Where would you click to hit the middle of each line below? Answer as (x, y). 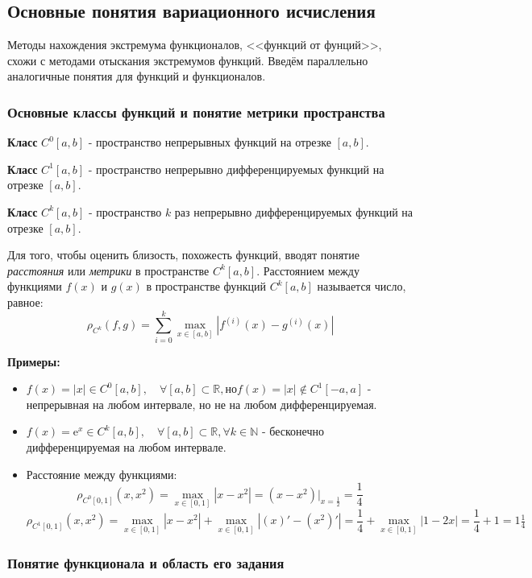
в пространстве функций (206, 286)
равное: (25, 301)
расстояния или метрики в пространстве (108, 270)
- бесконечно (293, 431)
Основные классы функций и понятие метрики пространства (196, 111)
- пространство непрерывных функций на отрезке (210, 142)
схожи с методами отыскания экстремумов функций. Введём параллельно (188, 60)
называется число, (362, 286)
